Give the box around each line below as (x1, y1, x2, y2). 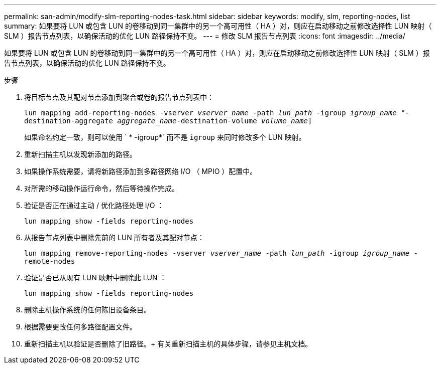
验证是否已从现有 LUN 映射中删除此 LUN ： (24, 273, 167, 282)
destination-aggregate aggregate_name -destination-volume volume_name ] (24, 117, 312, 125)
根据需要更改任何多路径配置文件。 (24, 322, 137, 331)
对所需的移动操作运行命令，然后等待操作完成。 (24, 184, 179, 193)
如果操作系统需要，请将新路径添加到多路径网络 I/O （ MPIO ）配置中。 (24, 167, 257, 175)
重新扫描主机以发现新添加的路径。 (24, 150, 137, 158)
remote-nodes (24, 257, 75, 265)
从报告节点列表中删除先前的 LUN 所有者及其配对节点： (24, 233, 204, 242)
